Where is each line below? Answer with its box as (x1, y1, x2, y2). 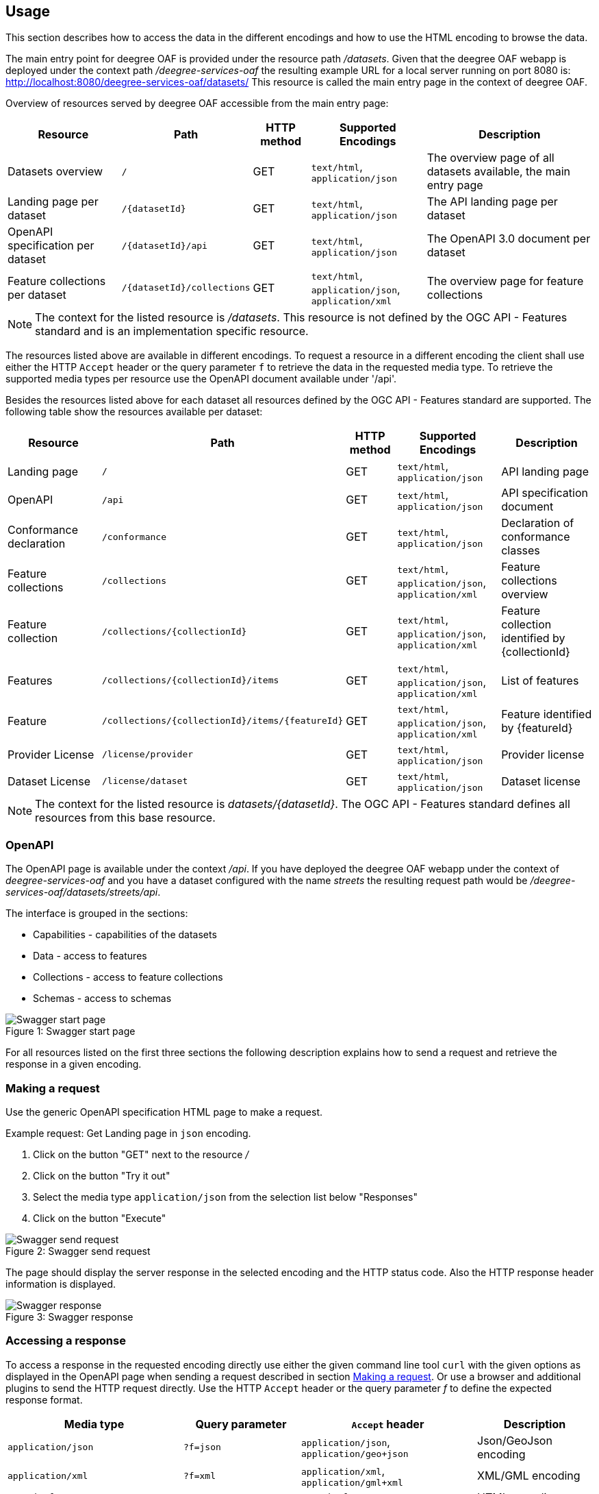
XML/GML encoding (477, 1469, 581, 1483)
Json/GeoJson (477, 1433, 552, 1447)
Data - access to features (33, 950, 147, 962)
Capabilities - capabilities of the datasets (33, 929, 217, 941)
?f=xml (183, 1470, 216, 1481)
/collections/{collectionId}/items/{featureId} (102, 715, 344, 726)
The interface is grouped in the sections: (5, 907, 188, 920)
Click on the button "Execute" (33, 1212, 166, 1224)
